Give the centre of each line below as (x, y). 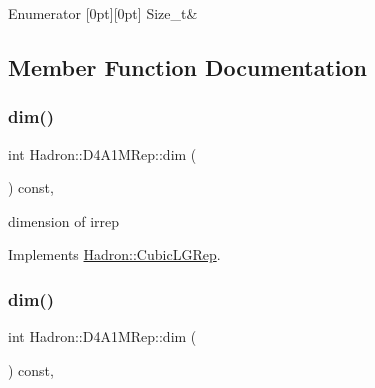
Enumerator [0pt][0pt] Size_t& (103, 13)
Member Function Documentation (188, 66)
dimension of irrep (64, 220)
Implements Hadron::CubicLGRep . (114, 254)
